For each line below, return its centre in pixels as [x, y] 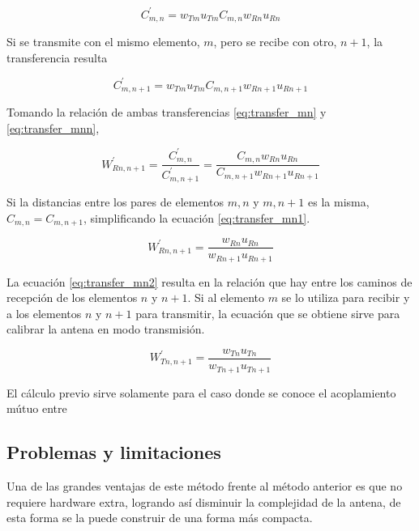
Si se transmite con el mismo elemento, [103, 41]
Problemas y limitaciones [114, 452]
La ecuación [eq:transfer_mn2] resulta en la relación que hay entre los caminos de [209, 281]
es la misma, [339, 202]
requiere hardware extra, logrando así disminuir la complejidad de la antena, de [204, 501]
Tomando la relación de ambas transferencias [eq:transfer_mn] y [167, 112]
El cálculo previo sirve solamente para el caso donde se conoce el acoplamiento [201, 392]
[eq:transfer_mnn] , [53, 127]
